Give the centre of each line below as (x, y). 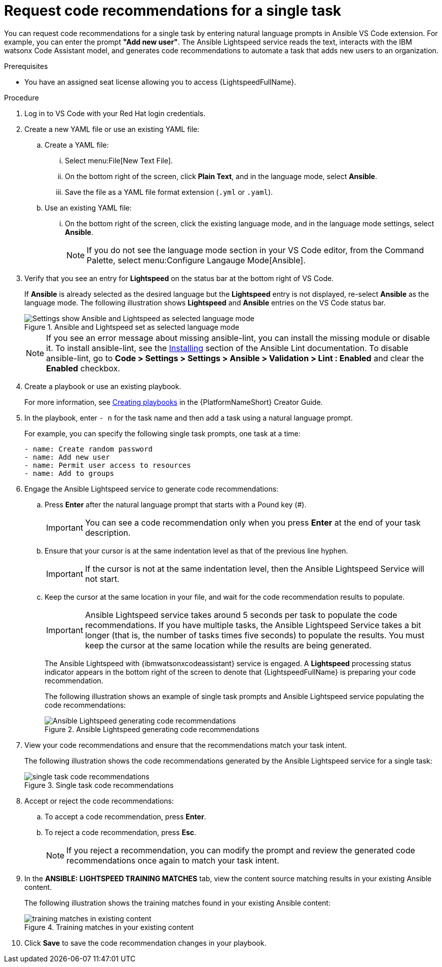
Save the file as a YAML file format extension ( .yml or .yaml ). (169, 192)
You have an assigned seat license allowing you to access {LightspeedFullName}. (160, 82)
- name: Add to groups (69, 473)
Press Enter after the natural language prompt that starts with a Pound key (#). (176, 504)
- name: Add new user (67, 457)
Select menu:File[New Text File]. (119, 160)
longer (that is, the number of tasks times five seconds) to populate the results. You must (255, 635)
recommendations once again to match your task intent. (173, 860)
